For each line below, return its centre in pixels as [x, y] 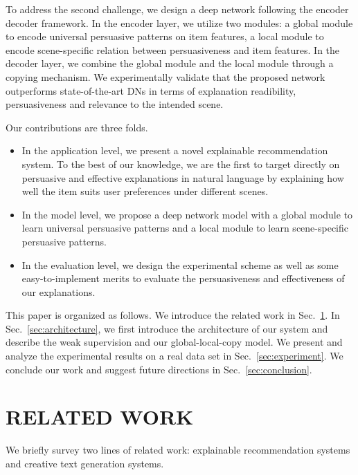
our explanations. [59, 291]
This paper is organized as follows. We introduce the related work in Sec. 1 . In [173, 315]
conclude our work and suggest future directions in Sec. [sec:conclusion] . [159, 369]
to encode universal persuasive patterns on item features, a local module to [165, 36]
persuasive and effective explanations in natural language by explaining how [183, 177]
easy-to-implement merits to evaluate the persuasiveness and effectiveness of [183, 278]
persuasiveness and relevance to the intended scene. [115, 104]
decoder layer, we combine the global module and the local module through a [170, 63]
